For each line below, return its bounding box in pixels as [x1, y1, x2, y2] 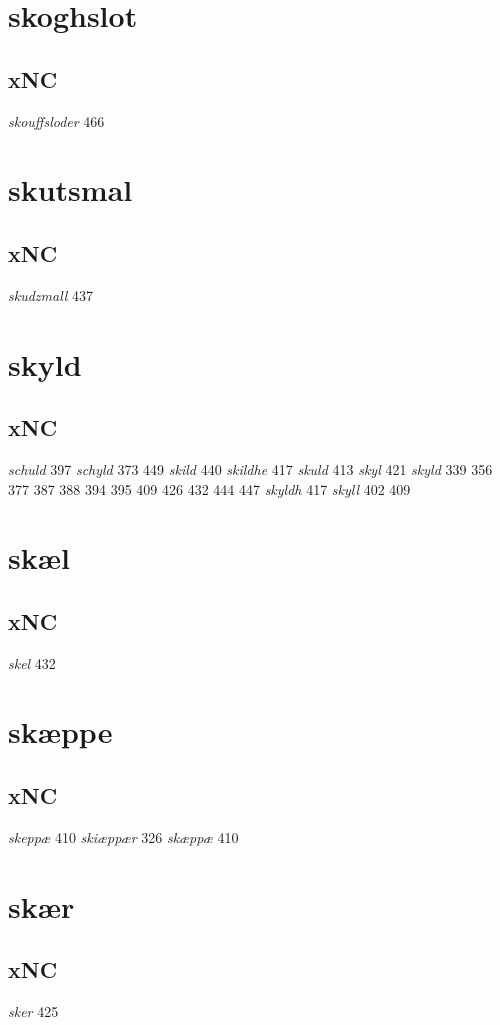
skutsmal [8, 169, 133, 210]
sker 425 [8, 1001, 59, 1022]
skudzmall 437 [8, 284, 94, 305]
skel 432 [8, 652, 56, 673]
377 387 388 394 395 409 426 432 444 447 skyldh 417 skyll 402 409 [8, 478, 411, 499]
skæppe [8, 711, 113, 752]
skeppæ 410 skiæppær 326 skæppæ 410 [8, 826, 239, 847]
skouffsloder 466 [8, 110, 105, 131]
